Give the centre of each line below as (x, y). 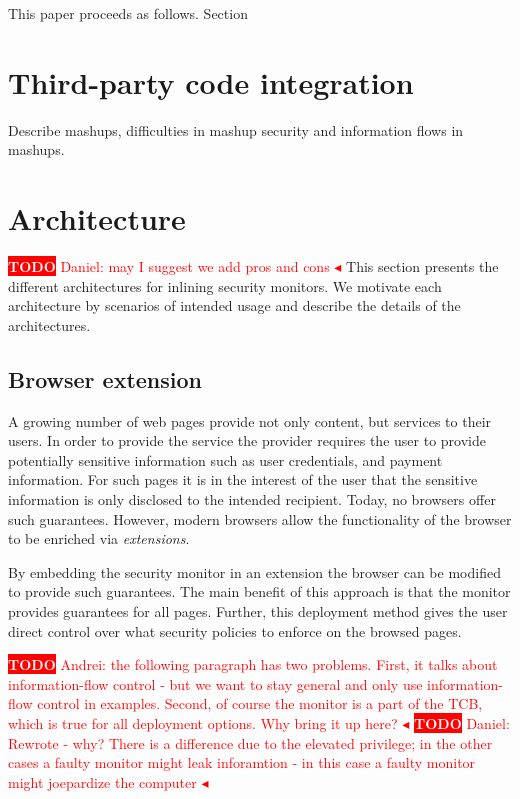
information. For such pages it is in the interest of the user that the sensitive (243, 479)
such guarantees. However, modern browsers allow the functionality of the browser (260, 518)
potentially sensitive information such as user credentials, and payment (225, 459)
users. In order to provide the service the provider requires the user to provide (247, 440)
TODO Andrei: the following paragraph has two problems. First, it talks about (253, 664)
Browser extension (105, 378)
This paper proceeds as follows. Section (128, 13)
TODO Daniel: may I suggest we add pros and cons (169, 266)
